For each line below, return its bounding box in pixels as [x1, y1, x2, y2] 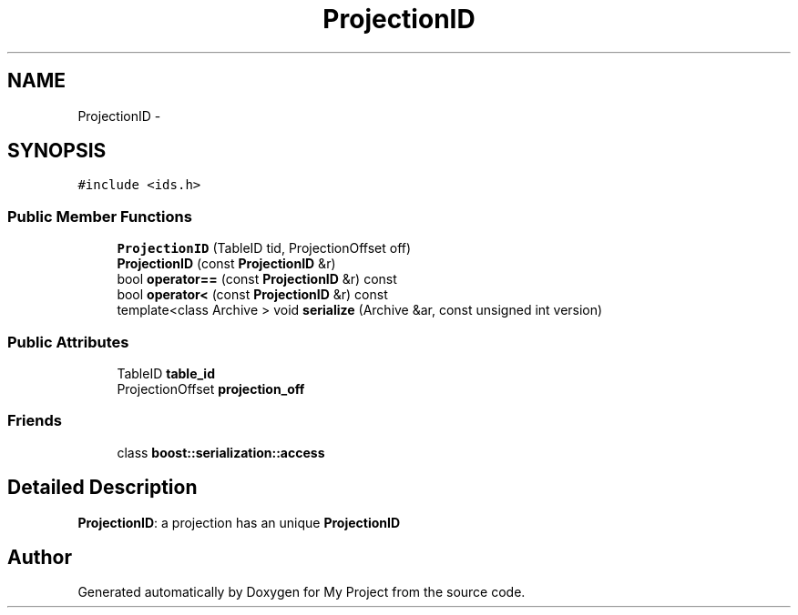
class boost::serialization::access [117, 444, 325, 460]
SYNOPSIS [7, 139, 107, 163]
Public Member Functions [7, 207, 192, 226]
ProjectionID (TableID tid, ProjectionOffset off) [117, 240, 412, 257]
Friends [7, 411, 62, 430]
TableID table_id [117, 365, 215, 381]
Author [7, 545, 72, 569]
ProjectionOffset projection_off [117, 380, 305, 397]
